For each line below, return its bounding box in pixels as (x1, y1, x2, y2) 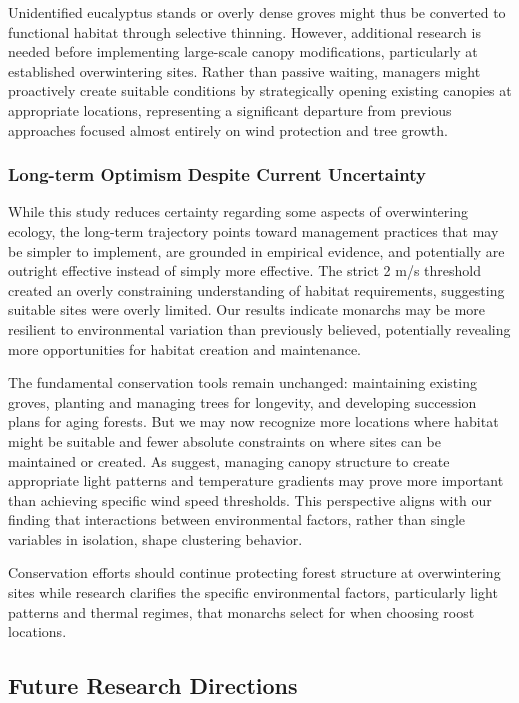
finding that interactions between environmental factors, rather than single (8, 509, 466, 530)
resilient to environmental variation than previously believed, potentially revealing (8, 318, 511, 339)
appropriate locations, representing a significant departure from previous (8, 99, 452, 120)
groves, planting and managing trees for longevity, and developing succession (8, 391, 477, 412)
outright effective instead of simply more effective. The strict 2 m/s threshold (8, 260, 481, 281)
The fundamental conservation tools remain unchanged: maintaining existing (8, 372, 477, 393)
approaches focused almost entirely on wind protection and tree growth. (8, 119, 448, 140)
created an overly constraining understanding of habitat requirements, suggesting (8, 279, 505, 300)
